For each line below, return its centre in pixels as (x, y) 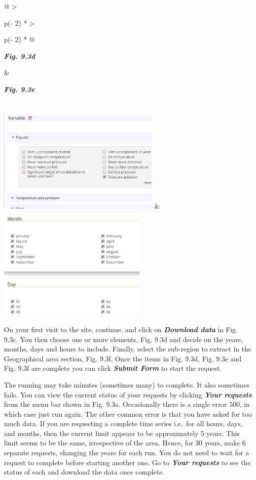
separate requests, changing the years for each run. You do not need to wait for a (127, 453)
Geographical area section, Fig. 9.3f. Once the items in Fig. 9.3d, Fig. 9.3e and (123, 358)
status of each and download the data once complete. (84, 472)
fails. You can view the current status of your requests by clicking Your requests (128, 394)
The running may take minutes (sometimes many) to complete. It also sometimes (127, 384)
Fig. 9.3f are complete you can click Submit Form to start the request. (113, 368)
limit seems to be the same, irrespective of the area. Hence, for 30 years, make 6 (125, 443)
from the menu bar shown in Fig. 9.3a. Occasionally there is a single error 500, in (127, 404)
